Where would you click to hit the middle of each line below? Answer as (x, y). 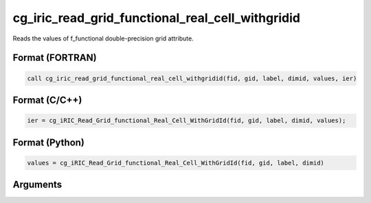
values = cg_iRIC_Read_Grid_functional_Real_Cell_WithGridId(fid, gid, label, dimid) (176, 163)
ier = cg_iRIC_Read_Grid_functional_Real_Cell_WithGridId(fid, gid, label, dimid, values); (187, 121)
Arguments (37, 185)
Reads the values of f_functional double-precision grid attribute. (103, 38)
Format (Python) (49, 142)
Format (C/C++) (47, 100)
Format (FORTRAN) (55, 58)
